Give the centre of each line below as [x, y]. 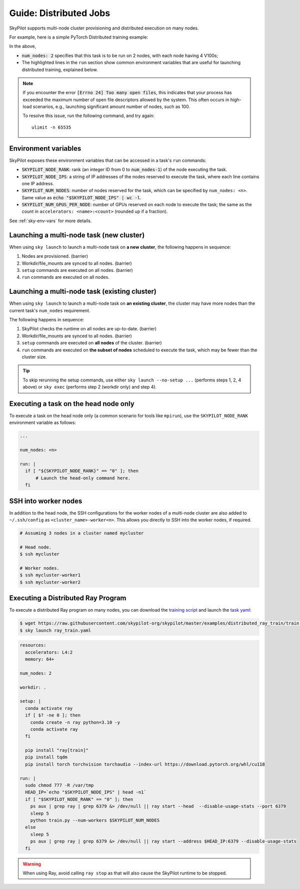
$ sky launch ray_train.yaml [55, 630]
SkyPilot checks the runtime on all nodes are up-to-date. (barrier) [89, 329]
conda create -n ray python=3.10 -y [75, 722]
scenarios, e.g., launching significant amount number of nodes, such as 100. [111, 107]
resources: [33, 645]
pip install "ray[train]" [57, 750]
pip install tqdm [46, 757]
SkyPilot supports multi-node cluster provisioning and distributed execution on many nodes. [104, 28]
